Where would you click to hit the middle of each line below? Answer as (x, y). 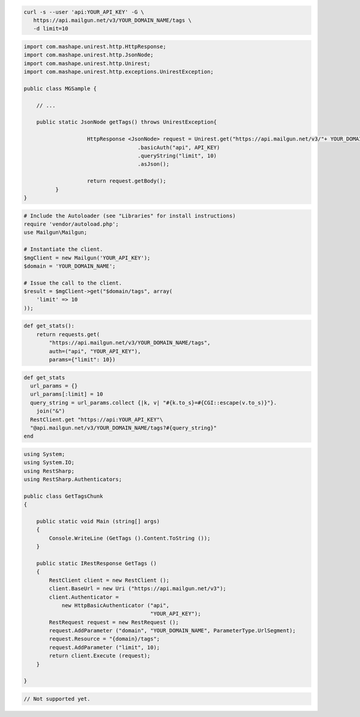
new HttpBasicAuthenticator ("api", (115, 605)
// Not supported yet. (57, 699)
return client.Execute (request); (100, 656)
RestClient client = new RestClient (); (109, 580)
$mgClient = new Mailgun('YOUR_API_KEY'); (87, 258)
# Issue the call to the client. (73, 283)
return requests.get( (68, 334)
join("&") (51, 411)
